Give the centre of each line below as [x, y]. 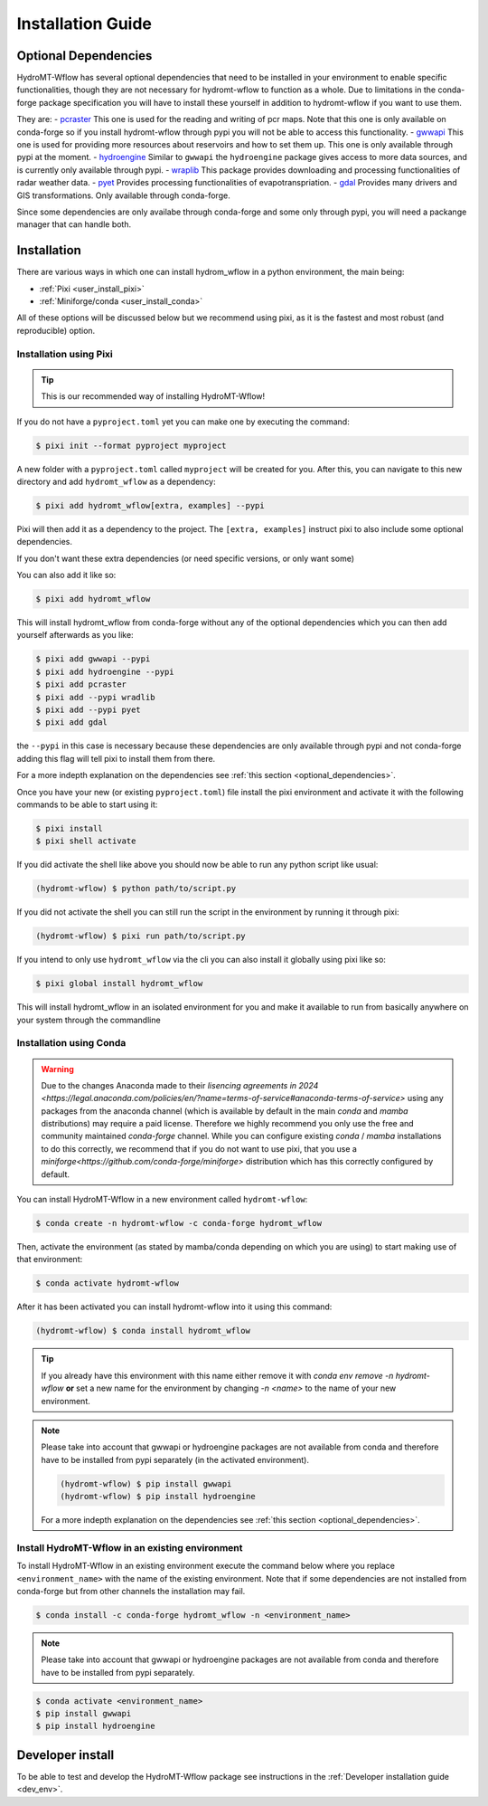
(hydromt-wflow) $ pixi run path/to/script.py [141, 936]
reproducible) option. [56, 330]
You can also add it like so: [66, 575]
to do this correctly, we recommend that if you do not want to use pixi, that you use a [199, 1148]
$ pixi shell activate [86, 841]
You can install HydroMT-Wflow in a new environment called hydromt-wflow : [162, 1200]
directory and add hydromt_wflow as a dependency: [116, 481]
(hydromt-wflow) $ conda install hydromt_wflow [143, 1331]
